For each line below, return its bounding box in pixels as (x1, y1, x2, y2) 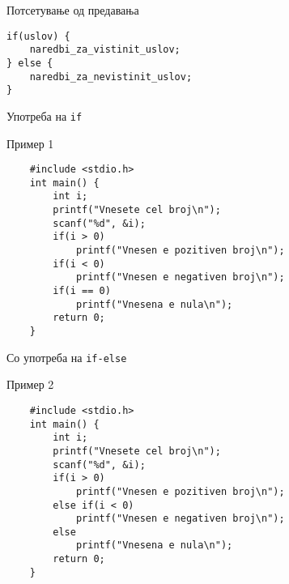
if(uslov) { (6, 30, 70, 42)
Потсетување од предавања (6, 2, 139, 18)
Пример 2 (6, 376, 54, 393)
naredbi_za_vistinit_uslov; (29, 44, 181, 56)
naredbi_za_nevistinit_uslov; (29, 70, 193, 83)
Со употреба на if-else (6, 348, 127, 365)
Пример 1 (6, 134, 54, 151)
